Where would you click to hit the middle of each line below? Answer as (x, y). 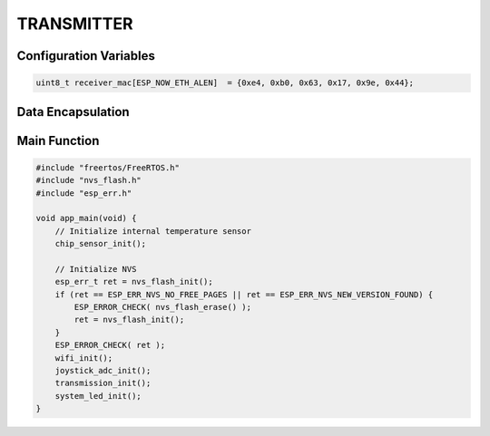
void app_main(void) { (86, 218)
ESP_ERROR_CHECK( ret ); (110, 345)
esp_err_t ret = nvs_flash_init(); (134, 282)
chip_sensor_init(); (101, 244)
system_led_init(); (98, 396)
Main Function (58, 140)
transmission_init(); (103, 383)
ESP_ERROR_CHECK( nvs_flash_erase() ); (162, 307)
